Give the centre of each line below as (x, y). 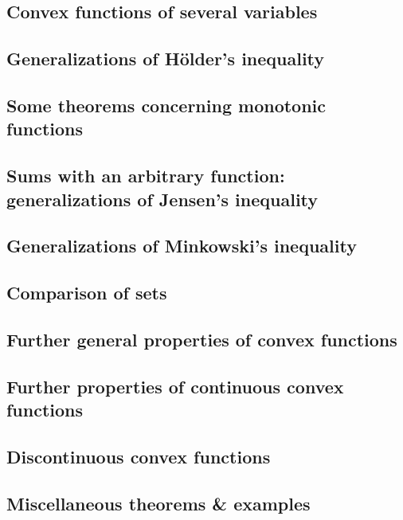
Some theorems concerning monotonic (166, 105)
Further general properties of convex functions (202, 339)
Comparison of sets (87, 293)
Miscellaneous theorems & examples (158, 503)
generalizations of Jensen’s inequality (162, 199)
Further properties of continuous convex (175, 386)
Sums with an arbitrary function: (146, 176)
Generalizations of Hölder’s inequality (166, 59)
